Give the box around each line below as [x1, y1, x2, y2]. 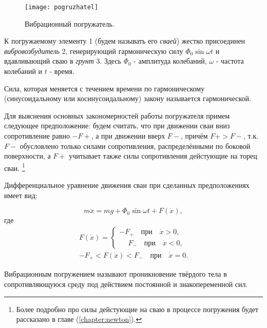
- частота [216, 55, 244, 66]
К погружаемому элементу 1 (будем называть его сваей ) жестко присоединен [4, 35, 245, 46]
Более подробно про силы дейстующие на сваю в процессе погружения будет [16, 303, 259, 314]
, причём [180, 130, 208, 141]
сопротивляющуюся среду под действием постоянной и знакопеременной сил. [4, 278, 248, 289]
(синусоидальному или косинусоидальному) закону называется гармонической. [4, 93, 251, 104]
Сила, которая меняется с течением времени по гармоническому [4, 83, 205, 93]
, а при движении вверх [91, 130, 165, 141]
